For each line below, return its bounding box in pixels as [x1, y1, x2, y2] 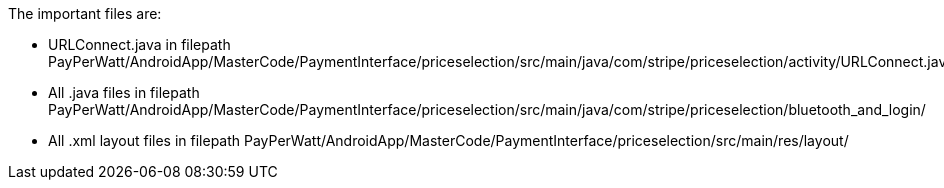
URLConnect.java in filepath [48, 36, 231, 53]
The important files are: [8, 5, 162, 22]
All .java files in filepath [48, 84, 200, 101]
